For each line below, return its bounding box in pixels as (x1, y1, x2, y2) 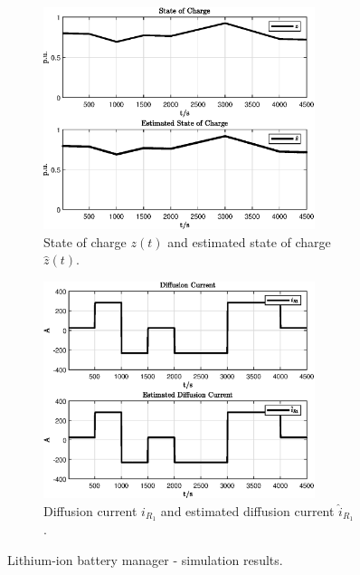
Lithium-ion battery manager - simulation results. (7, 551, 283, 570)
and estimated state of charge (167, 232, 331, 251)
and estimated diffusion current (160, 501, 335, 520)
